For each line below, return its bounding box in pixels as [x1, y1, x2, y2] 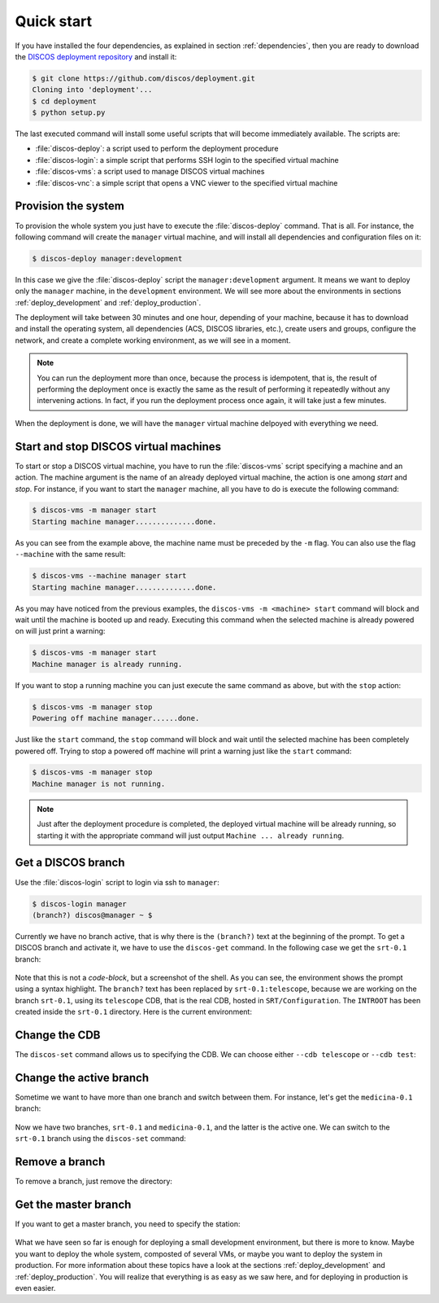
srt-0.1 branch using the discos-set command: [15, 1134, 186, 1143]
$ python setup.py [32, 108, 106, 117]
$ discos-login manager [32, 899, 128, 908]
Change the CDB [15, 1029, 101, 1042]
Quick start [15, 12, 93, 30]
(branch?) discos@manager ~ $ [32, 910, 153, 919]
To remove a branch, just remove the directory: [15, 1177, 172, 1187]
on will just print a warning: [15, 626, 106, 636]
